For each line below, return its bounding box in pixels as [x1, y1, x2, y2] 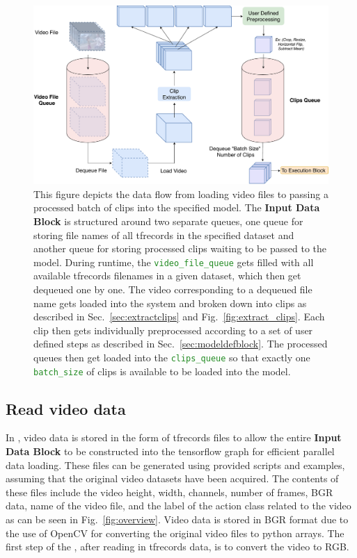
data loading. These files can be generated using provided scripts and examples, [6, 457, 345, 472]
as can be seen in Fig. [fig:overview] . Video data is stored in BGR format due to [6, 511, 349, 526]
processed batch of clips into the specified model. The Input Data [33, 200, 320, 215]
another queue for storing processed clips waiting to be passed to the [33, 241, 326, 256]
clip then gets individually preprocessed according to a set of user [33, 322, 313, 337]
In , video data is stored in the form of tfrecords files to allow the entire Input [6, 430, 342, 445]
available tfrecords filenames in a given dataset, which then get [33, 268, 301, 283]
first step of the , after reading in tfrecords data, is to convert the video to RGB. [6, 539, 349, 554]
